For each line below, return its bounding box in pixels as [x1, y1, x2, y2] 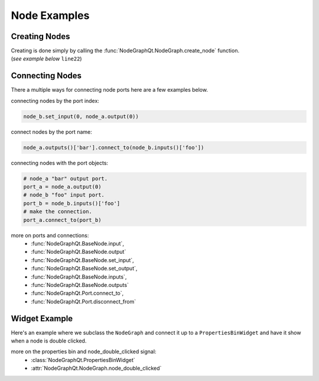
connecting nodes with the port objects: [11, 159, 109, 166]
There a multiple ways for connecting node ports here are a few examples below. [11, 86, 208, 93]
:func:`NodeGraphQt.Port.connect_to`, [31, 290, 124, 297]
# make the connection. [23, 208, 93, 215]
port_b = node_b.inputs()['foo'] [23, 200, 121, 206]
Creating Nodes [11, 31, 70, 41]
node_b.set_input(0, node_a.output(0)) [23, 113, 139, 120]
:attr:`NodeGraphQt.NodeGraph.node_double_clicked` [31, 364, 162, 372]
